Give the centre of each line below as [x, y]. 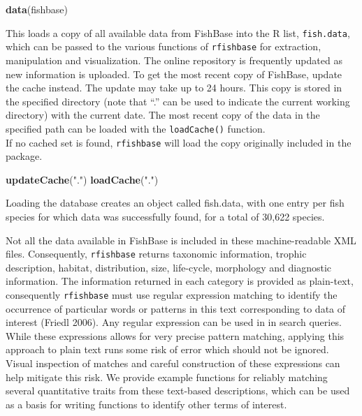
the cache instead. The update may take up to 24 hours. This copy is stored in [174, 88]
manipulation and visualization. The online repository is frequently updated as [174, 60]
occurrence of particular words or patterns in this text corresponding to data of [176, 308]
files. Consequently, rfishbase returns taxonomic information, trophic [156, 254]
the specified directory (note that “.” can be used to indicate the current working [178, 101]
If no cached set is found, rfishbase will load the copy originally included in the [179, 142]
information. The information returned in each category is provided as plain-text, [180, 281]
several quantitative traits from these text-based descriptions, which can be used [178, 391]
